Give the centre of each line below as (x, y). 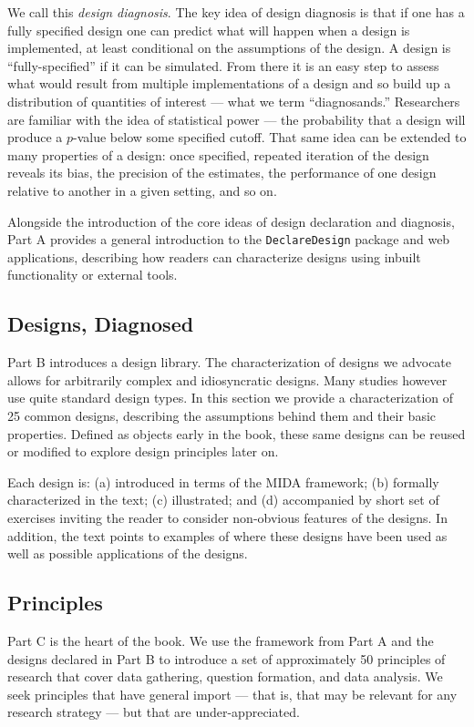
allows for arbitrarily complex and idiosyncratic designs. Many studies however (227, 379)
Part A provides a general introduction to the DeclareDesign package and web (229, 239)
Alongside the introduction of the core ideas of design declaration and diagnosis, (231, 221)
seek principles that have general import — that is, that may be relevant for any (232, 694)
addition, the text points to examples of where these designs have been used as (227, 535)
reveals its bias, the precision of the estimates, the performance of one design (222, 173)
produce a (35, 137)
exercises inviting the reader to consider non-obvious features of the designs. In (227, 517)
